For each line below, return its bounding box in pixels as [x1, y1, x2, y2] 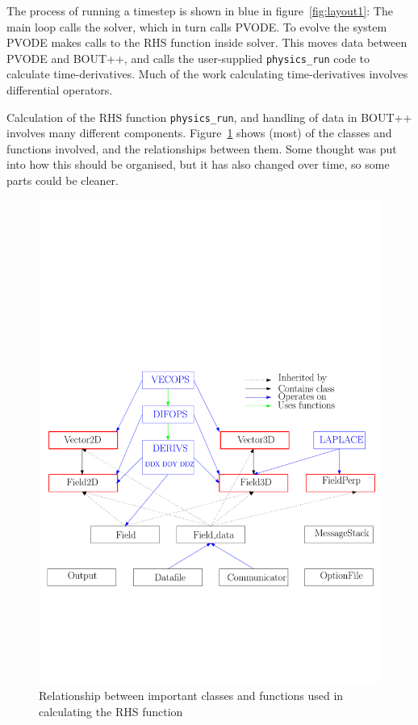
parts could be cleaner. [6, 172, 119, 189]
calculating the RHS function [39, 702, 183, 719]
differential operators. [6, 82, 113, 98]
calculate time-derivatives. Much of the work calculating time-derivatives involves [6, 65, 408, 82]
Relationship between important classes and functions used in [39, 687, 344, 704]
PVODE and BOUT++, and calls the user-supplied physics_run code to [6, 49, 370, 66]
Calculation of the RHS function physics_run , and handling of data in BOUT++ [6, 108, 412, 125]
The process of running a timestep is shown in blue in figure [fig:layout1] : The [6, 2, 393, 19]
